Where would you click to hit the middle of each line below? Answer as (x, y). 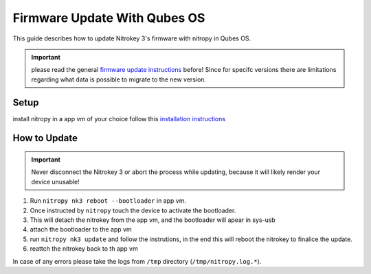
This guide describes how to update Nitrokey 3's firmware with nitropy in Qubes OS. (132, 38)
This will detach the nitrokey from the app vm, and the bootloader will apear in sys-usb (153, 220)
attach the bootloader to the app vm (81, 229)
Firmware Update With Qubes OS (109, 18)
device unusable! (56, 182)
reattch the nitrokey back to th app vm (84, 249)
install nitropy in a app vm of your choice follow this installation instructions (119, 119)
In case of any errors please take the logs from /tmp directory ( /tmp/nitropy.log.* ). (137, 261)
